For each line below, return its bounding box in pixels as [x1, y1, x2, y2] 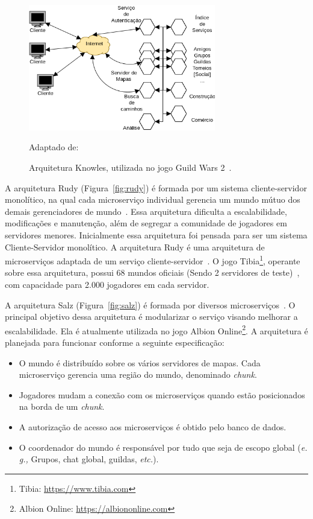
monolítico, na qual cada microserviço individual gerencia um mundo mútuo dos [5, 193, 300, 206]
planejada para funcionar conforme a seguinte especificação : [5, 336, 225, 349]
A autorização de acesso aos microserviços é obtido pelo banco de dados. [19, 421, 287, 433]
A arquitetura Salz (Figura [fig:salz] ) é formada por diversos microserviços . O [5, 298, 296, 311]
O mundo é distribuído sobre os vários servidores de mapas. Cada [19, 356, 261, 369]
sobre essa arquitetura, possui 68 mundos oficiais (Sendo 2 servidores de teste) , [5, 266, 300, 279]
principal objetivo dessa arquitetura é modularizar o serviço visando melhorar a [5, 310, 298, 323]
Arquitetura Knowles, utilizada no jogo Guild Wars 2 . [29, 161, 232, 174]
